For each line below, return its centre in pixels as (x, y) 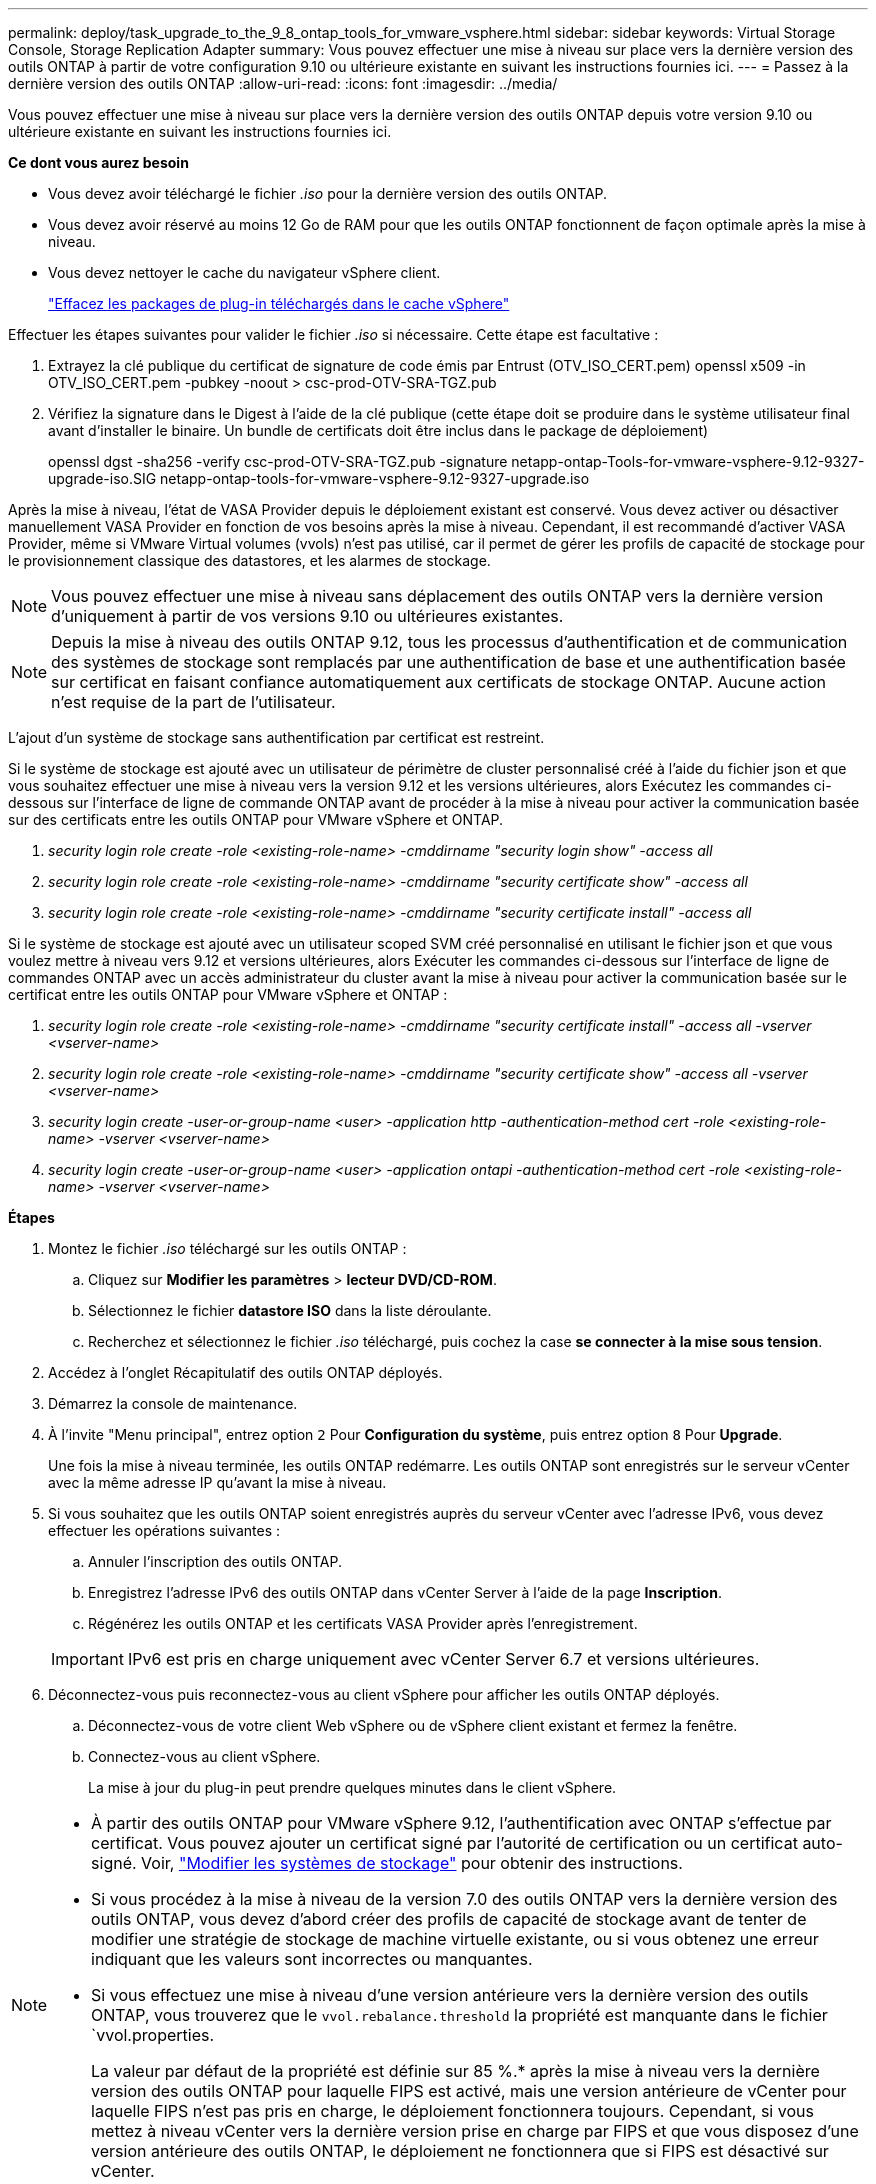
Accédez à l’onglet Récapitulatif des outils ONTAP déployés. (245, 1372)
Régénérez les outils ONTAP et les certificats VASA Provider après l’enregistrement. (363, 1623)
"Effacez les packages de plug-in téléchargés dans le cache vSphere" (279, 303)
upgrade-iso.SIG (102, 478)
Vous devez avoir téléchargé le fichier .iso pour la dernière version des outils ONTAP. (328, 193)
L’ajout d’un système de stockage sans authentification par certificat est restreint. (276, 737)
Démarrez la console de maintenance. (173, 1403)
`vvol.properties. (153, 2035)
